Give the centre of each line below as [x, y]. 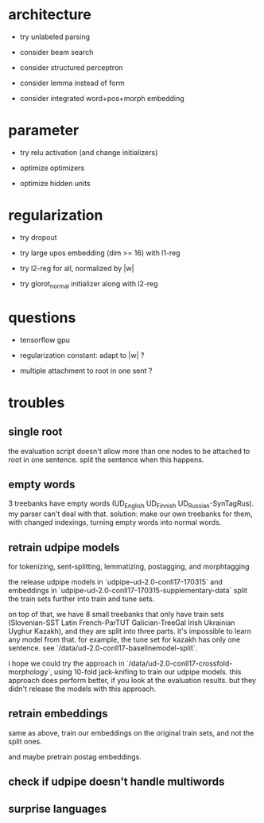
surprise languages [58, 809]
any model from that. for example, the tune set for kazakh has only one [124, 639]
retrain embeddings [58, 714]
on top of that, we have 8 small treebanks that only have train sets [116, 614]
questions [42, 318]
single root [35, 432]
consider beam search [56, 52]
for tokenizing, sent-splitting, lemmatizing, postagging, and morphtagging [129, 566]
